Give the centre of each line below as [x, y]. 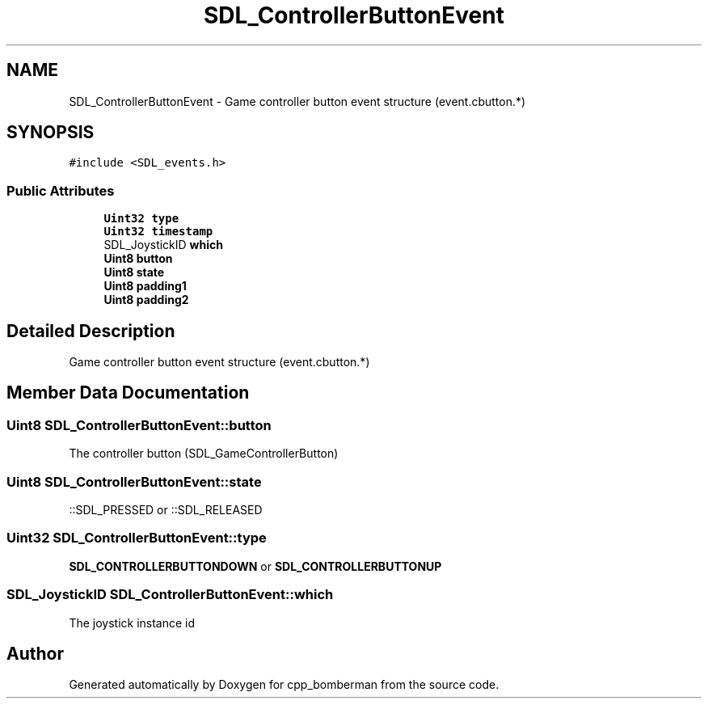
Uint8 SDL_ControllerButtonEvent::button [139, 425]
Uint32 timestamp [158, 232]
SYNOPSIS [51, 133]
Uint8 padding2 [146, 300]
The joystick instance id [132, 623]
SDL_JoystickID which [163, 245]
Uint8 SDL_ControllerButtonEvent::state [134, 481]
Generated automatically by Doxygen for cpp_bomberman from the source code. [284, 685]
